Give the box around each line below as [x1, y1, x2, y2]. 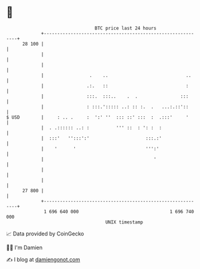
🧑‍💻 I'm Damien [6, 244, 43, 251]
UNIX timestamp [105, 219, 144, 225]
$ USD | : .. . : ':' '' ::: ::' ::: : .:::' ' [6, 114, 189, 120]
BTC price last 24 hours [95, 25, 157, 31]
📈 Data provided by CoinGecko [6, 230, 84, 237]
